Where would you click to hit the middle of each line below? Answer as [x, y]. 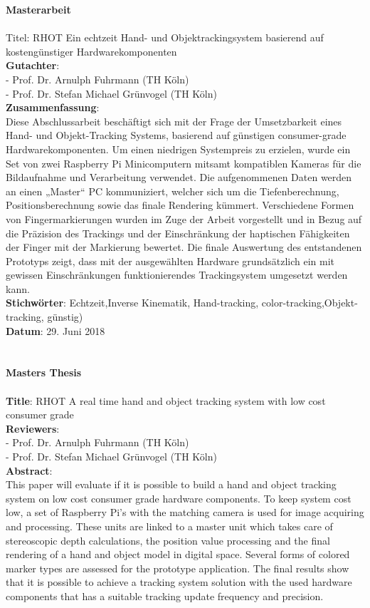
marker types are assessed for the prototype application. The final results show [178, 568]
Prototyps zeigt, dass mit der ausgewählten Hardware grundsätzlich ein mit [170, 261]
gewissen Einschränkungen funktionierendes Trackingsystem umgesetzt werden [177, 275]
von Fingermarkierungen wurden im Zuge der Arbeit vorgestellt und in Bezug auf [184, 218]
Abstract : [29, 470]
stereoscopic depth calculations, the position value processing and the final [168, 540]
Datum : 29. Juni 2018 [55, 330]
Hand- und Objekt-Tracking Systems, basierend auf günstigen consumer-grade [176, 135]
